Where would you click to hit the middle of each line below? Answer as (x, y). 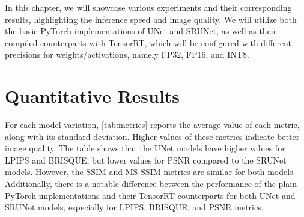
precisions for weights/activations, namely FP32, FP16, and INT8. (127, 54)
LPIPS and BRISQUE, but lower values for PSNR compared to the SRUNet (146, 160)
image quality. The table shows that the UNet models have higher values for (145, 148)
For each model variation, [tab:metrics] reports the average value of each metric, (152, 125)
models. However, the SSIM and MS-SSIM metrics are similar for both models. (150, 172)
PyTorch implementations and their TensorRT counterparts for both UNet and (150, 195)
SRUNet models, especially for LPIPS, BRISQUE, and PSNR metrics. (134, 207)
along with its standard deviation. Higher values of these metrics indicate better (152, 136)
